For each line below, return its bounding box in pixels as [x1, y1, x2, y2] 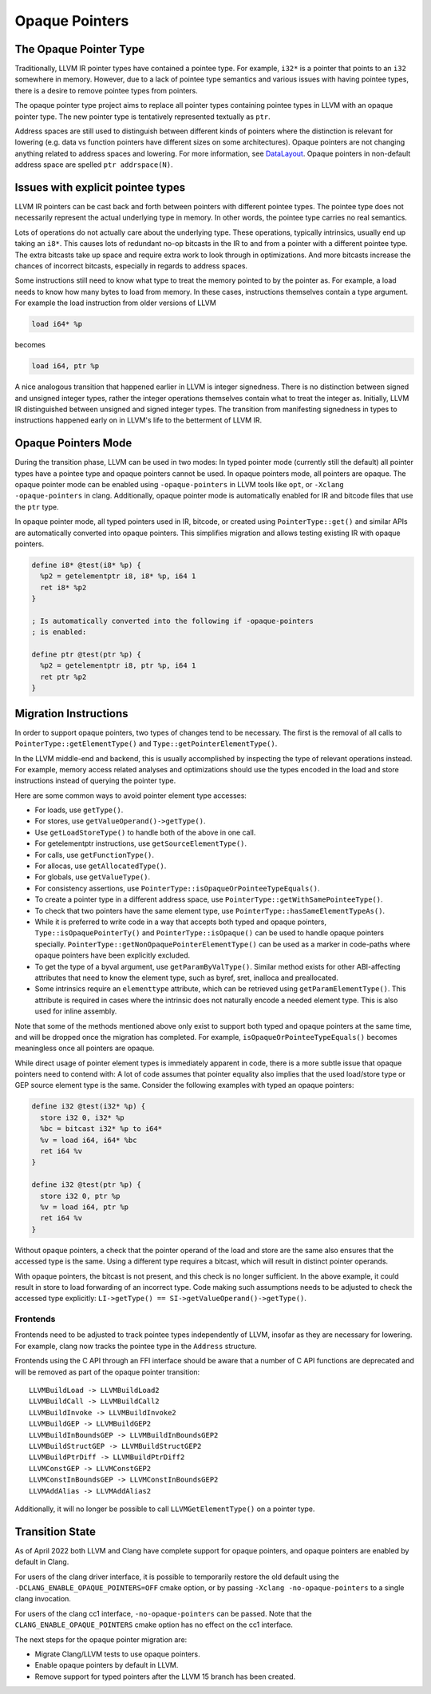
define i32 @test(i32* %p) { [31, 1102, 146, 1111]
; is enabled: [31, 628, 87, 637]
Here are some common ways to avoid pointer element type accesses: [14, 791, 247, 800]
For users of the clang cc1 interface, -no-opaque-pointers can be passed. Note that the [14, 1609, 312, 1618]
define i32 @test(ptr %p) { [31, 1180, 141, 1189]
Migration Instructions [14, 707, 129, 720]
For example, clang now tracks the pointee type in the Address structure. [14, 1341, 257, 1351]
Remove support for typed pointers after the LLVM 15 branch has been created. [34, 1672, 295, 1681]
